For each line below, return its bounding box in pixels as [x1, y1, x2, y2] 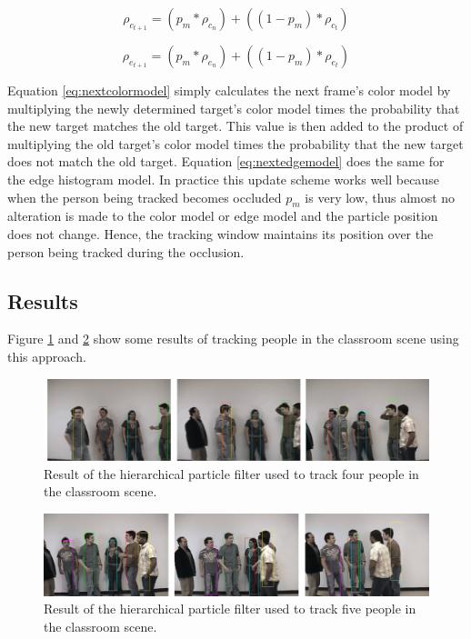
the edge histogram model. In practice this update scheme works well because [7, 169, 439, 188]
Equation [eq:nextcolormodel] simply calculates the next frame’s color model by [7, 81, 451, 99]
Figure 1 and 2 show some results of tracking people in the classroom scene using [7, 329, 459, 348]
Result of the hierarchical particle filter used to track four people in [44, 464, 419, 483]
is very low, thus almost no [305, 187, 456, 206]
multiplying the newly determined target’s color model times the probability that [7, 98, 460, 117]
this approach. [7, 346, 86, 365]
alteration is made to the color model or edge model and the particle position [7, 206, 438, 225]
